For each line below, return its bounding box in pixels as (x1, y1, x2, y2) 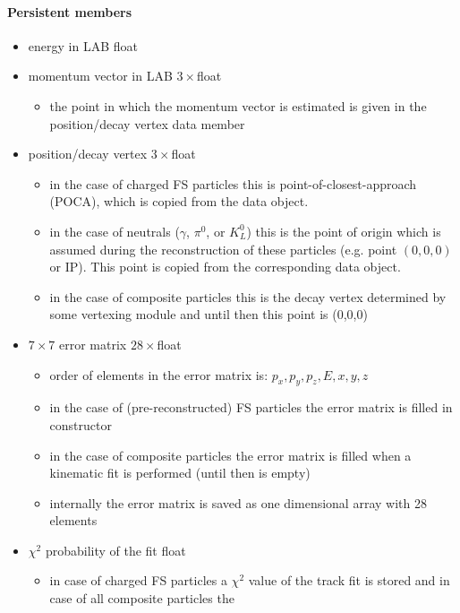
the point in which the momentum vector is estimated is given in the (49, 96, 427, 115)
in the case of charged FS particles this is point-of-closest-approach (49, 174, 417, 193)
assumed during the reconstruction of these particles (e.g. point (49, 239, 397, 258)
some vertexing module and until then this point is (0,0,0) (49, 305, 368, 324)
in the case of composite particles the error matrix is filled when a (49, 445, 412, 464)
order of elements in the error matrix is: (49, 365, 268, 384)
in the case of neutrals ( (49, 221, 180, 240)
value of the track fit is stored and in (248, 571, 450, 590)
